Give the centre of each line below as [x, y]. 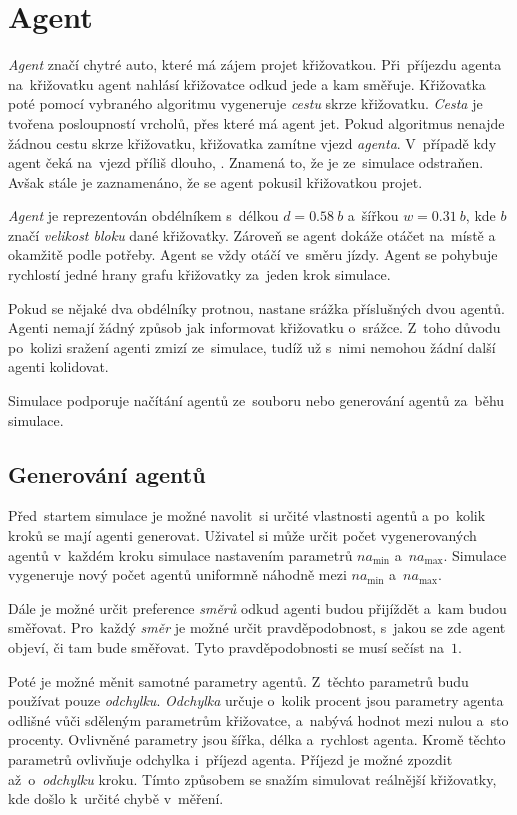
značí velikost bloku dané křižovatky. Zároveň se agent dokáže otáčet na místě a [252, 234]
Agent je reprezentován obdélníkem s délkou [143, 215]
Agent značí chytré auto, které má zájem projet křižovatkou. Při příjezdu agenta [255, 64]
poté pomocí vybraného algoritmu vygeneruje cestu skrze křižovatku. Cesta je [245, 103]
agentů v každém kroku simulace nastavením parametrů [180, 554]
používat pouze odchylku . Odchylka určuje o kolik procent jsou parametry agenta [256, 700]
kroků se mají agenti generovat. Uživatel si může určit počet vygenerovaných [242, 535]
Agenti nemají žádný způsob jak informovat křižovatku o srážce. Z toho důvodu [254, 327]
